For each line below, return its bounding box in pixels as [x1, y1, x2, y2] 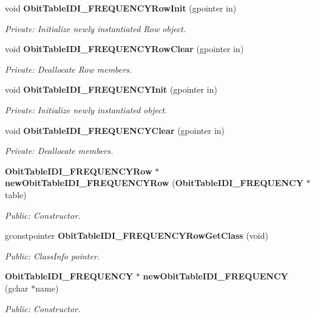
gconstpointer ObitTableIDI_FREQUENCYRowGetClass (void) [5, 229, 268, 242]
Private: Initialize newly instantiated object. [5, 103, 168, 116]
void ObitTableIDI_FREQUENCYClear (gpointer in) [5, 124, 225, 136]
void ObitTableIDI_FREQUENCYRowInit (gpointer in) [5, 2, 237, 14]
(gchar [5, 281, 29, 294]
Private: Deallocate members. [5, 144, 113, 157]
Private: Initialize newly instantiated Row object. [5, 22, 186, 35]
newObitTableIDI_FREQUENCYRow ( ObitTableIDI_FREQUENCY [5, 176, 303, 189]
